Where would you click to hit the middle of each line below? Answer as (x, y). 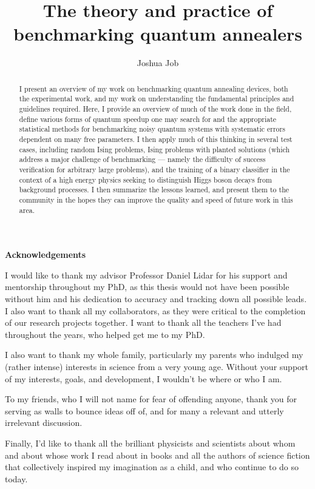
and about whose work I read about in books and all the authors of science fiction (157, 455)
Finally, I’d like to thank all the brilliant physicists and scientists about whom (150, 443)
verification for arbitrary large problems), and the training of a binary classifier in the (154, 169)
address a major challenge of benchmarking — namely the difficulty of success (142, 159)
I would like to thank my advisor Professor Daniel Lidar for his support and (146, 275)
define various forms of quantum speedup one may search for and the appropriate (148, 119)
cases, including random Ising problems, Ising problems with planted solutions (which (154, 149)
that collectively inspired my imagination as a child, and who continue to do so (152, 467)
